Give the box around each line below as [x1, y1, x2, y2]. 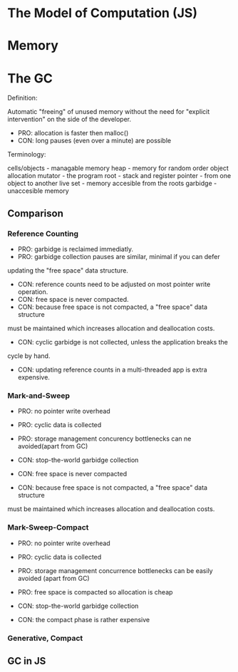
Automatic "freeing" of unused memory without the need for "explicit [7, 107, 210, 116]
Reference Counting [7, 229, 79, 238]
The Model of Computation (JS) [7, 5, 198, 21]
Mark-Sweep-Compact [7, 523, 89, 532]
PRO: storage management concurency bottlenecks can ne [17, 434, 192, 443]
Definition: [7, 94, 38, 103]
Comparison [7, 207, 64, 219]
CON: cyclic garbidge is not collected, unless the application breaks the [17, 338, 228, 346]
